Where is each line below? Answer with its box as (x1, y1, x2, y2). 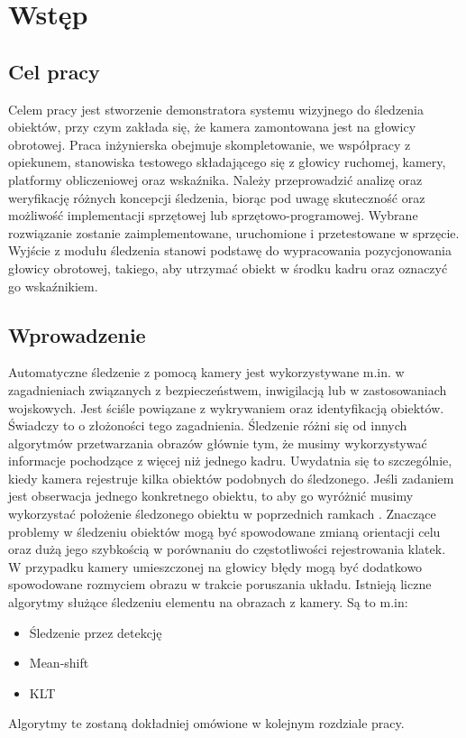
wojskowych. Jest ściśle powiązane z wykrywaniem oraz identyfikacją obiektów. (8, 398, 444, 417)
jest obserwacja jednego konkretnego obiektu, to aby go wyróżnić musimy (8, 486, 414, 505)
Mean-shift (29, 653, 89, 672)
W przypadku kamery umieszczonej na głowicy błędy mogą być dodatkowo (8, 557, 423, 576)
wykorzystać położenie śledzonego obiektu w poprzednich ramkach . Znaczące (8, 504, 436, 523)
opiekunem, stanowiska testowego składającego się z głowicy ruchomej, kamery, (8, 152, 446, 171)
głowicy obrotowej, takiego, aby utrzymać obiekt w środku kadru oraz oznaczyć (8, 258, 448, 277)
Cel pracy (8, 57, 100, 85)
